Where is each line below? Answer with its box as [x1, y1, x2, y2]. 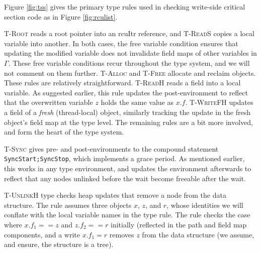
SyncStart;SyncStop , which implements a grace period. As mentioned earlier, [4, 153, 245, 164]
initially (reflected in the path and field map [110, 219, 247, 229]
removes [109, 229, 134, 239]
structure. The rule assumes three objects [4, 199, 132, 210]
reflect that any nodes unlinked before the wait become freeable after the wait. [4, 173, 246, 183]
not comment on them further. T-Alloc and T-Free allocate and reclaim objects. [4, 67, 256, 78]
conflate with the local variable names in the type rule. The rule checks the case [4, 209, 250, 220]
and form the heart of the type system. [4, 126, 124, 137]
